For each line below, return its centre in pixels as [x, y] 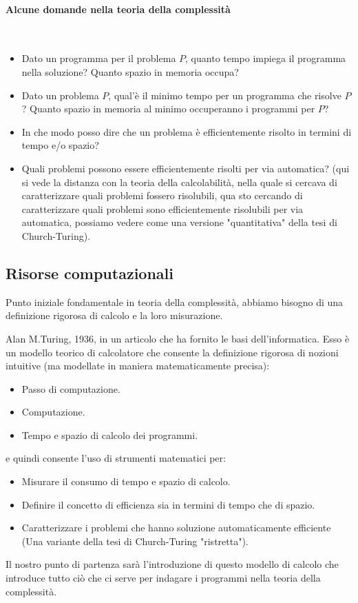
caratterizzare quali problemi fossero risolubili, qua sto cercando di [162, 195]
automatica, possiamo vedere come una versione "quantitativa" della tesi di [179, 222]
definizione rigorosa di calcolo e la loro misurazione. [114, 315]
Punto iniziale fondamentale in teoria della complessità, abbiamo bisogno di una [175, 301]
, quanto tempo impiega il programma [266, 58]
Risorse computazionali [89, 273]
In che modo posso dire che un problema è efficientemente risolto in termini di [187, 131]
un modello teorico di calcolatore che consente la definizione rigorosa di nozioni [172, 352]
